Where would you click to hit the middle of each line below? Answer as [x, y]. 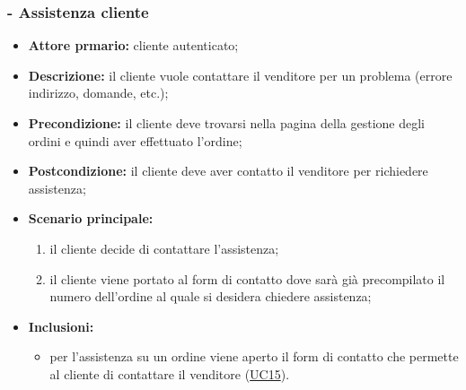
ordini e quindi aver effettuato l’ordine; [135, 140]
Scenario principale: [91, 218]
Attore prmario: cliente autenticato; [133, 45]
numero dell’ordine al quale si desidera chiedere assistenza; [211, 296]
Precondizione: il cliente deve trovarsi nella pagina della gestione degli [226, 123]
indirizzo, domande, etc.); [98, 93]
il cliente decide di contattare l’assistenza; [164, 248]
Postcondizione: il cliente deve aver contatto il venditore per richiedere [228, 171]
